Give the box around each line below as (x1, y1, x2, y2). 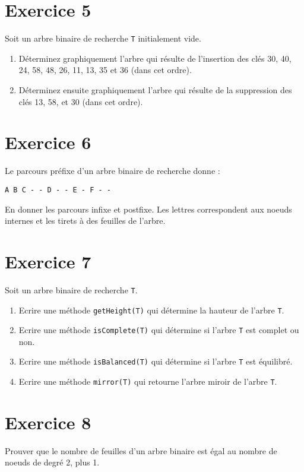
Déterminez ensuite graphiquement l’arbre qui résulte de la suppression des (18, 83, 292, 96)
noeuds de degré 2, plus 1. (5, 456, 100, 468)
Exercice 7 (5, 249, 91, 273)
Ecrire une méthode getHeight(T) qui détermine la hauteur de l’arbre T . (18, 303, 284, 316)
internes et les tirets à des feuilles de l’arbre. (5, 214, 166, 227)
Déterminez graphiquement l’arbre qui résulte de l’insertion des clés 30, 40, (18, 52, 292, 64)
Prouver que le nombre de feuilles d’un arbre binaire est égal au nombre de (5, 444, 277, 457)
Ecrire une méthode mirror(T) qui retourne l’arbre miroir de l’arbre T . (18, 375, 277, 388)
